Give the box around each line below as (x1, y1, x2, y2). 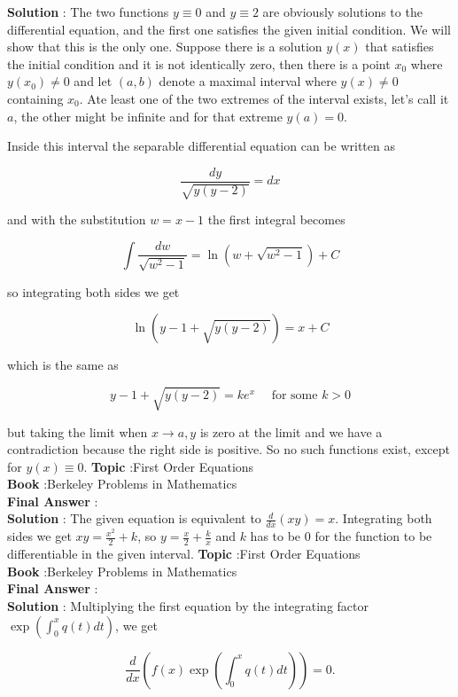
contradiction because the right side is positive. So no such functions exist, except (7, 440, 450, 458)
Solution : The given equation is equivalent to (7, 509, 261, 528)
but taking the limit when (7, 422, 148, 441)
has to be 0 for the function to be (250, 527, 432, 545)
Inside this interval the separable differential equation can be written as (7, 137, 395, 155)
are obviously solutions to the (262, 3, 423, 20)
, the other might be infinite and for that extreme (13, 106, 283, 125)
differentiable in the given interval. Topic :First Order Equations (7, 544, 361, 563)
